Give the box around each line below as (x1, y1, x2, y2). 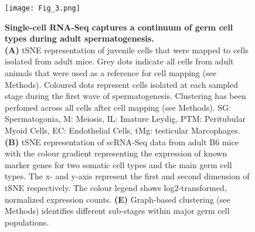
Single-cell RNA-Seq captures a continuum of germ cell (5, 21, 233, 33)
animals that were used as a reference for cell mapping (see (5, 67, 216, 79)
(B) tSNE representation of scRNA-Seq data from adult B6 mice (5, 135, 239, 148)
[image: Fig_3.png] (5, 4, 80, 12)
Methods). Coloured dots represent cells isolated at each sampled (5, 78, 238, 90)
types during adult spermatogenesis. (5, 32, 154, 45)
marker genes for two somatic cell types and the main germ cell (5, 158, 232, 170)
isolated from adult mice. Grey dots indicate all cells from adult (5, 55, 234, 67)
